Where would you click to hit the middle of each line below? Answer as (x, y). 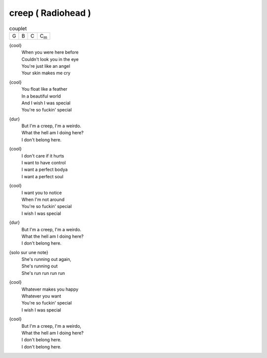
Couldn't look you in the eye (50, 59)
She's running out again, (46, 259)
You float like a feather (44, 89)
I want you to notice (42, 193)
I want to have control (44, 163)
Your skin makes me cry (46, 73)
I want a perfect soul (43, 176)
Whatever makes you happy (50, 289)
